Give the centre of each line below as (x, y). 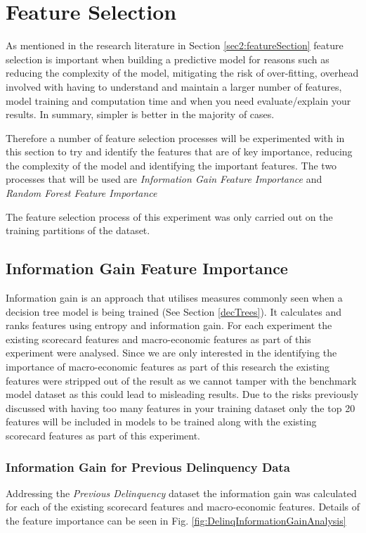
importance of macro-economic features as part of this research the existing (168, 367)
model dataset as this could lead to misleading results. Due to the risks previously (182, 394)
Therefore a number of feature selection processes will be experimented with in (175, 137)
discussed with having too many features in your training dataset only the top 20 (181, 407)
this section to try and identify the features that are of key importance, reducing (179, 152)
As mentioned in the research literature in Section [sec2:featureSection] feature (175, 45)
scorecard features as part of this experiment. (103, 435)
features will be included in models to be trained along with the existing (161, 422)
